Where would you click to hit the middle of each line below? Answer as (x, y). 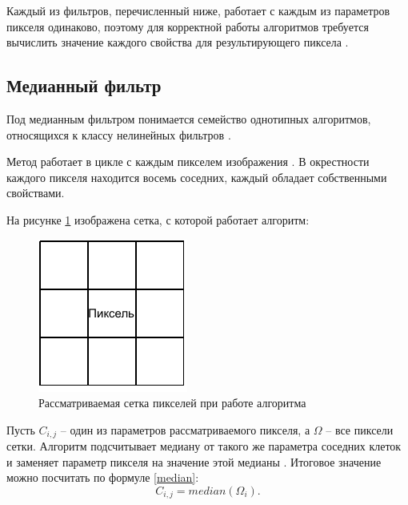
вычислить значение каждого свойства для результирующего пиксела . (178, 42)
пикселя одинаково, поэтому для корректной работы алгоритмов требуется (188, 26)
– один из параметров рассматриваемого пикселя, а (185, 429)
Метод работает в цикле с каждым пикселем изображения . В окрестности (188, 162)
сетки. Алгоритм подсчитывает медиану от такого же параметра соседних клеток (204, 446)
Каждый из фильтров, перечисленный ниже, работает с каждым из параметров (198, 10)
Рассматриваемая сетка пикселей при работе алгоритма (172, 403)
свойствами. (36, 193)
